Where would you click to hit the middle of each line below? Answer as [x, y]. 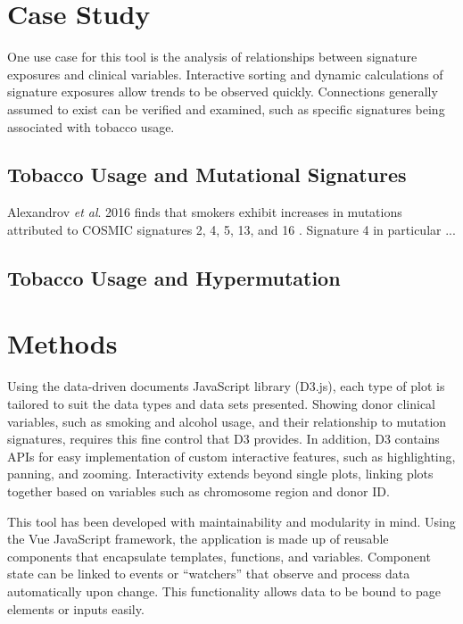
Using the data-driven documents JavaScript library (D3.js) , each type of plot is [226, 386]
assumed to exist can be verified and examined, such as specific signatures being [226, 108]
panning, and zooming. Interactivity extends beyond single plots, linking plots [220, 474]
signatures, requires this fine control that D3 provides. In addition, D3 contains [223, 439]
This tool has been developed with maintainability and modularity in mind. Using [231, 521]
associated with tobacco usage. [91, 126]
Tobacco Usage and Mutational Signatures [207, 175]
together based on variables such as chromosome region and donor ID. [198, 491]
